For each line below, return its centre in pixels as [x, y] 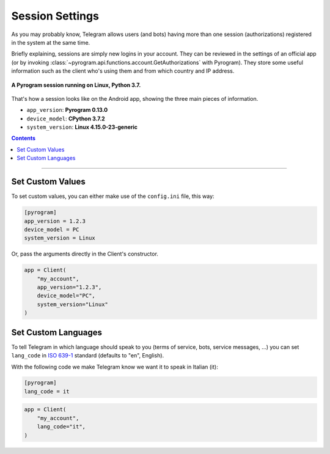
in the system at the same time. [51, 42]
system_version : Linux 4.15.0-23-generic [82, 127]
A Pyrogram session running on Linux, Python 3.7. [76, 85]
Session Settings [55, 16]
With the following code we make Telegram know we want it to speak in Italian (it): [115, 367]
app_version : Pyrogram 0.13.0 [67, 110]
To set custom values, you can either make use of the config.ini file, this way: [113, 196]
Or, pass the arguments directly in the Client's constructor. [85, 254]
